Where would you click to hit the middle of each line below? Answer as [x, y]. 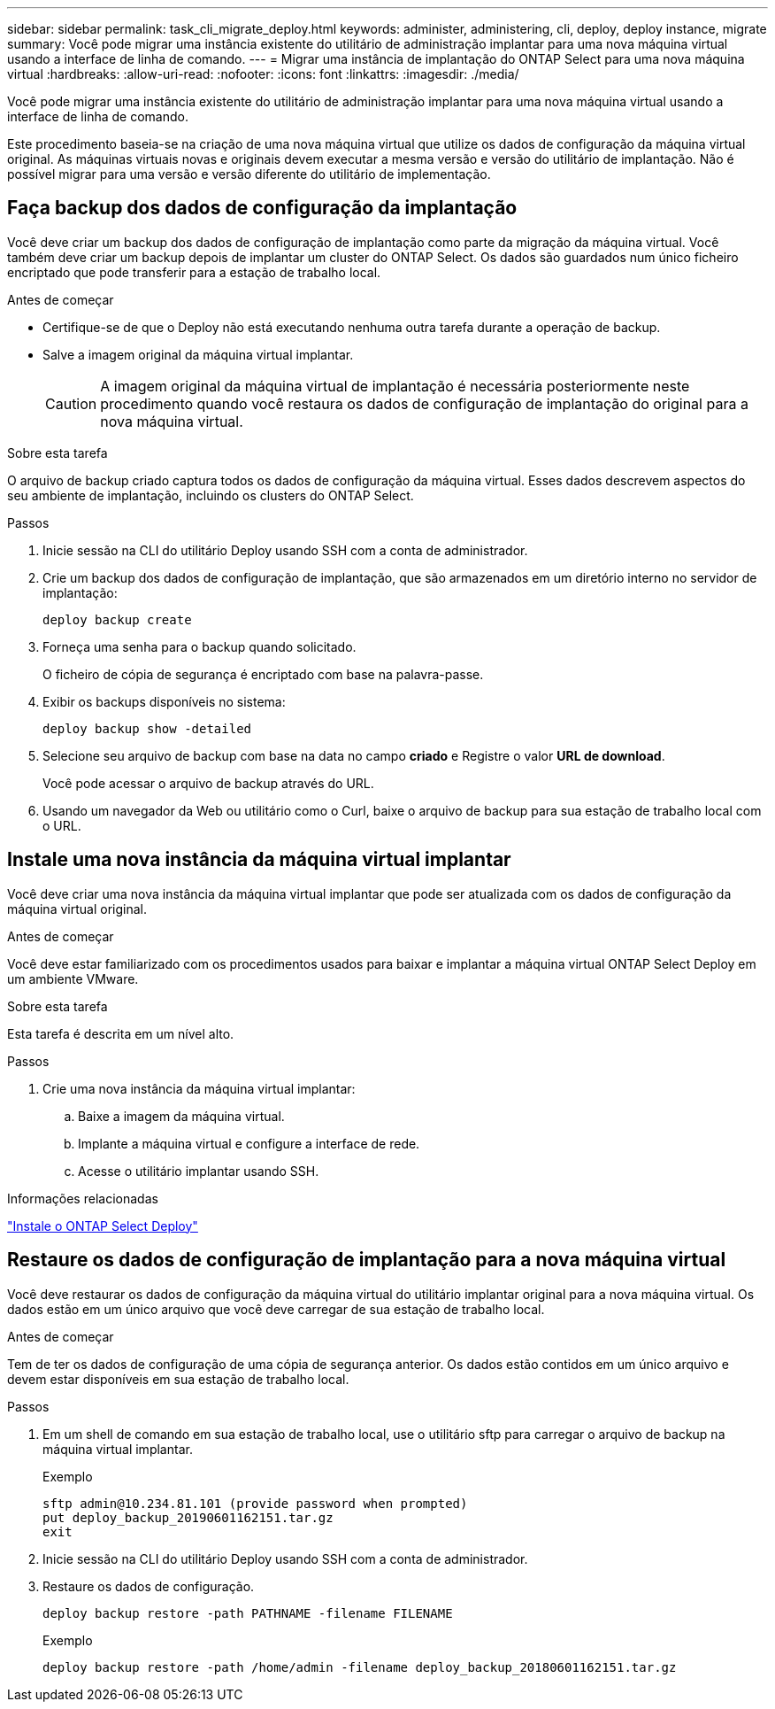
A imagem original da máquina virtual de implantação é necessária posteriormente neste [395, 386]
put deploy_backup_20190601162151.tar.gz [188, 1517]
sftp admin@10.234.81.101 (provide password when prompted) [255, 1503]
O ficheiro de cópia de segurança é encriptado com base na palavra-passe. [263, 674]
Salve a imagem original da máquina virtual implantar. [198, 354]
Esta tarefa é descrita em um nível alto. [121, 1033]
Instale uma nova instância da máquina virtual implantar [259, 860]
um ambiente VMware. [73, 978]
